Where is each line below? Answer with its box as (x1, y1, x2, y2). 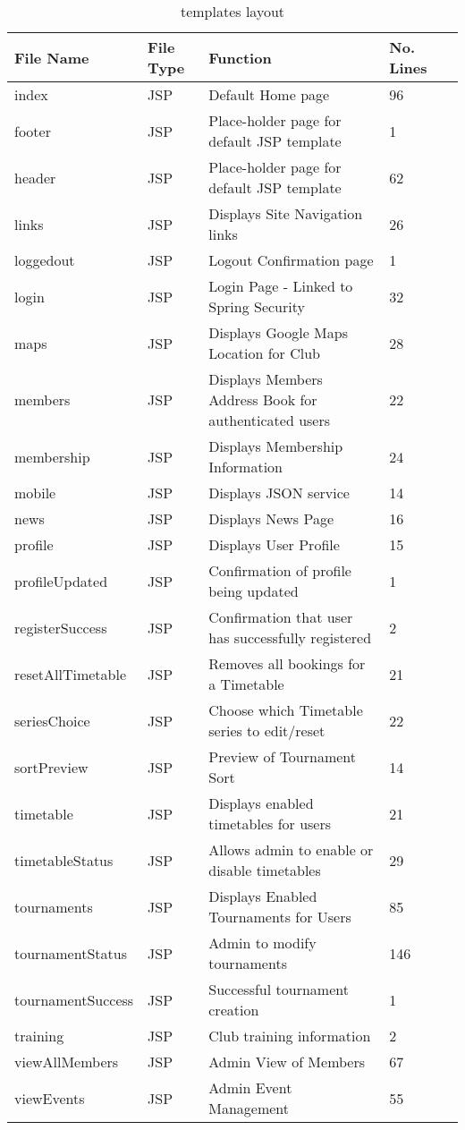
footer (14, 120, 51, 141)
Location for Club (208, 343, 320, 363)
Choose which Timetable (208, 700, 363, 720)
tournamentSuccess (14, 989, 134, 1010)
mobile (14, 482, 56, 503)
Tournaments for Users (208, 906, 351, 927)
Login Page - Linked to (208, 276, 353, 296)
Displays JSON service (208, 482, 350, 503)
